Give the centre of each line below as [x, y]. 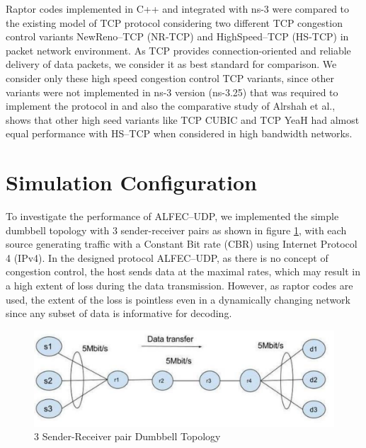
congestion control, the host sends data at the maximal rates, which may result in [183, 271]
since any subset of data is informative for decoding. [119, 313]
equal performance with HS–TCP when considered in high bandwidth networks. [179, 133]
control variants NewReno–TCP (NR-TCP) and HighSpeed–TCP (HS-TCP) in [177, 36]
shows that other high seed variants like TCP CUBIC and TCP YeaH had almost [183, 119]
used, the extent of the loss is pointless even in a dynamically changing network [178, 299]
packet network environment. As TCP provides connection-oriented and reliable [178, 50]
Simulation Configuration [131, 182]
